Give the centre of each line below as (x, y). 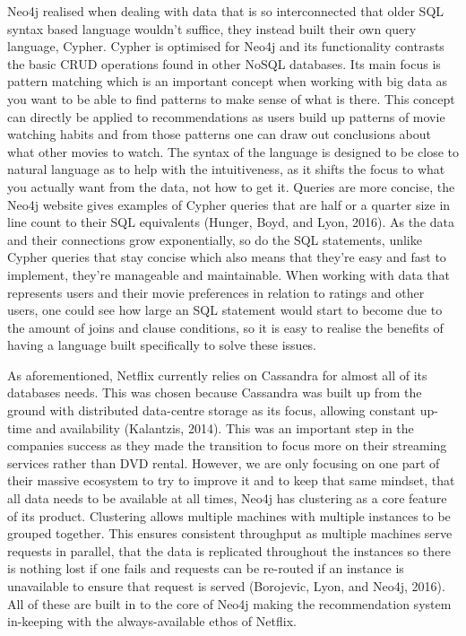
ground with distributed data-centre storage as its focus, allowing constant (212, 410)
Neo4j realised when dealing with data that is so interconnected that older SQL (226, 11)
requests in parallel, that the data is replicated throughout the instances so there (229, 550)
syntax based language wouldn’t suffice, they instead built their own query (212, 28)
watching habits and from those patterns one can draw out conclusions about (220, 134)
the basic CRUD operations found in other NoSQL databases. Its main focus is (224, 63)
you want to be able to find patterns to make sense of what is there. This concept (231, 98)
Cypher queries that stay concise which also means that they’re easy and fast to (227, 257)
